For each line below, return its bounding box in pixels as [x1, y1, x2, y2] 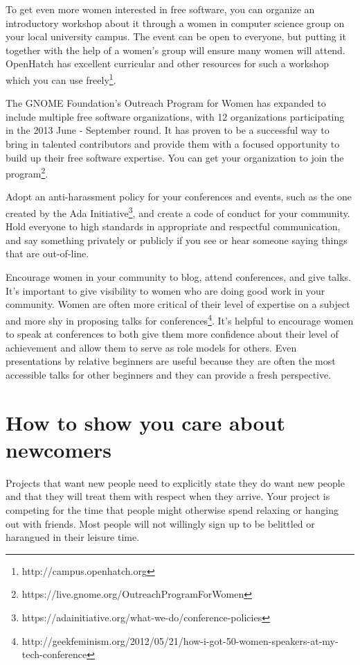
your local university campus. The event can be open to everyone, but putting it [6, 29, 346, 44]
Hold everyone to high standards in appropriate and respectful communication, [6, 219, 341, 234]
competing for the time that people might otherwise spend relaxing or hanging [6, 502, 339, 517]
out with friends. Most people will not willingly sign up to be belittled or [6, 516, 315, 530]
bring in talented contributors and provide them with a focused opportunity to [6, 137, 340, 150]
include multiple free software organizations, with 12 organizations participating [6, 109, 345, 123]
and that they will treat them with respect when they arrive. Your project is [6, 489, 330, 503]
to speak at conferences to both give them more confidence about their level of [6, 327, 339, 341]
